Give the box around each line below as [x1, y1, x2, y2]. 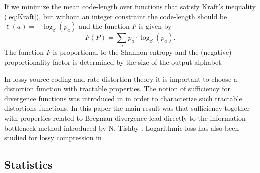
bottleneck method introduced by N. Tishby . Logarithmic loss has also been [4, 122, 239, 133]
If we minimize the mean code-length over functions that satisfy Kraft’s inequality [4, 1, 256, 11]
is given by [139, 21, 172, 31]
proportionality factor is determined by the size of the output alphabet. [4, 56, 223, 67]
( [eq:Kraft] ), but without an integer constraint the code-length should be [4, 11, 227, 21]
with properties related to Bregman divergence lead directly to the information [4, 112, 246, 123]
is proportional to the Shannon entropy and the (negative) [53, 47, 232, 57]
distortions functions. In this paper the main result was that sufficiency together [4, 103, 250, 113]
